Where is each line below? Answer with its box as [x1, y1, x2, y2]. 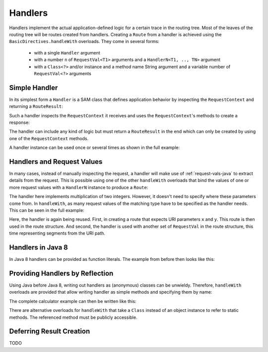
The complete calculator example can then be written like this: [9, 298, 136, 304]
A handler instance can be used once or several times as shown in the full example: [9, 145, 180, 151]
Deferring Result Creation [9, 327, 90, 336]
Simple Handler [9, 83, 58, 92]
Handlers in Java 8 [9, 243, 68, 251]
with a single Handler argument [34, 50, 100, 55]
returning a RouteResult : [9, 103, 63, 109]
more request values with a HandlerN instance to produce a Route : [9, 184, 148, 190]
